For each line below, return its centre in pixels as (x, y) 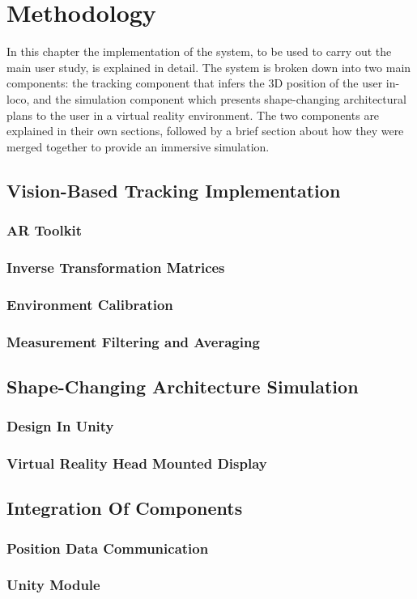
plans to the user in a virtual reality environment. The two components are (193, 115)
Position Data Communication (108, 548)
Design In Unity (60, 426)
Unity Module (53, 585)
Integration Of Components (125, 508)
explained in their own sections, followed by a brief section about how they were (205, 131)
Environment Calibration (90, 304)
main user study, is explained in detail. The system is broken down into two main (209, 67)
